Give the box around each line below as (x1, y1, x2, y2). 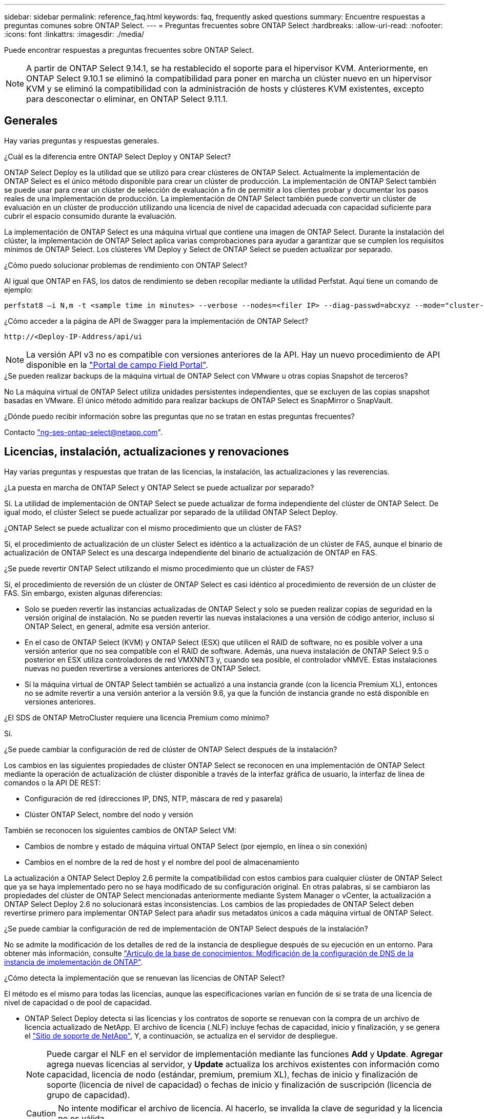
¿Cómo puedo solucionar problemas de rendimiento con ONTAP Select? (4, 260, 248, 270)
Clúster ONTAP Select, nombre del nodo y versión (25, 810, 193, 819)
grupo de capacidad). (47, 1089, 130, 1100)
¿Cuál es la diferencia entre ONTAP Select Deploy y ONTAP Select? (4, 152, 231, 161)
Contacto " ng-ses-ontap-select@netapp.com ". (4, 427, 163, 437)
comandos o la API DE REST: (4, 778, 101, 787)
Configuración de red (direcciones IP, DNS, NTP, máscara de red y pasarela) (25, 794, 283, 803)
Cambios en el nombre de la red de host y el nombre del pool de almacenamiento (25, 857, 299, 866)
